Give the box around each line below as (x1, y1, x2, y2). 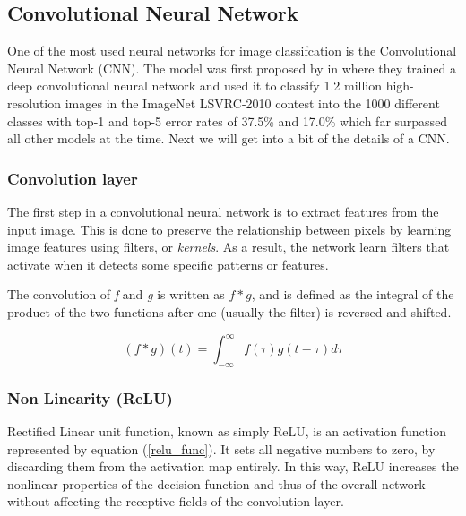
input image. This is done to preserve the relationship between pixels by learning (7, 219, 452, 238)
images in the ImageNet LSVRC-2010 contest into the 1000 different (65, 93, 440, 112)
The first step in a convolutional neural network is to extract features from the (7, 202, 439, 220)
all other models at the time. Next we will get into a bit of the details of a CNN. (7, 129, 450, 148)
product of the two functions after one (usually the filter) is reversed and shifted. (7, 302, 452, 321)
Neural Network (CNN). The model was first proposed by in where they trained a (7, 58, 456, 77)
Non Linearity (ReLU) (7, 386, 173, 408)
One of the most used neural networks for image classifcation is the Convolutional (7, 41, 457, 60)
